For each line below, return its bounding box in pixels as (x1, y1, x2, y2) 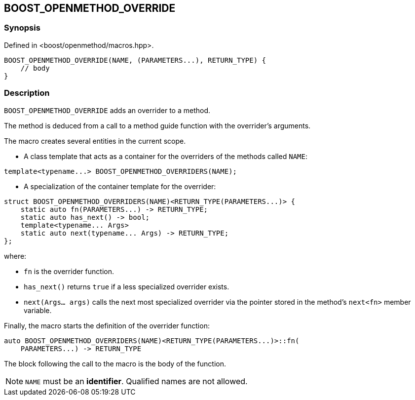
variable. (24, 306, 52, 315)
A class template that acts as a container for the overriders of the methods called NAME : (24, 152, 307, 160)
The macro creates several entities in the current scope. (4, 136, 186, 145)
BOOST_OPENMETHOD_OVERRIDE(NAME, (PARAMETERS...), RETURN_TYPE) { (4, 56, 266, 64)
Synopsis (4, 23, 40, 33)
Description (4, 88, 50, 98)
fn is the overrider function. (24, 267, 114, 276)
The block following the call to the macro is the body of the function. (4, 359, 226, 368)
